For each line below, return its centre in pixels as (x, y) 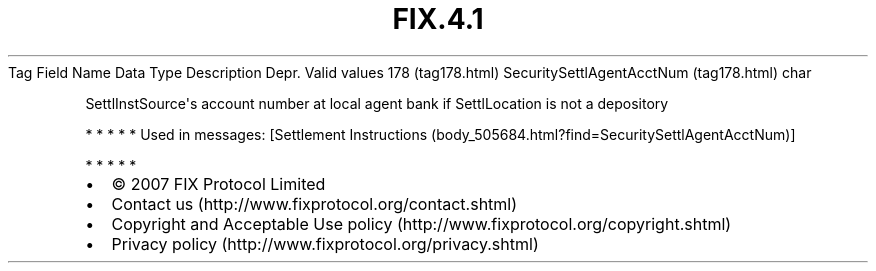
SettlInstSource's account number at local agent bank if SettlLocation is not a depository (377, 103)
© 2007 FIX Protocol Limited (218, 183)
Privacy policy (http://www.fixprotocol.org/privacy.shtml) (325, 243)
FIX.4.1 (438, 19)
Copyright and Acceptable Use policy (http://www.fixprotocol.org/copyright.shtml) (421, 223)
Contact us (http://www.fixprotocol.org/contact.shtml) (314, 203)
